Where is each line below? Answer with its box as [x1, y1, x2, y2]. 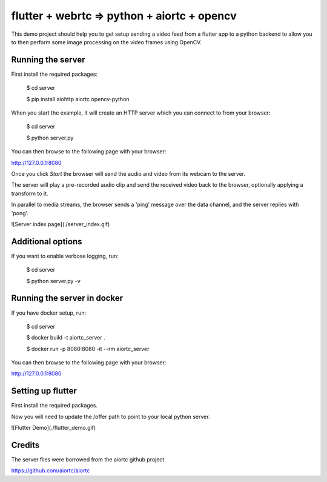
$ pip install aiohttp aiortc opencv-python [26, 95, 130, 102]
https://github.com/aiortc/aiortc [11, 467, 90, 474]
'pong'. [11, 209, 29, 216]
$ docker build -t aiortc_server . [26, 334, 105, 341]
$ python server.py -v [26, 277, 81, 284]
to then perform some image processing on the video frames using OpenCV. [11, 38, 202, 45]
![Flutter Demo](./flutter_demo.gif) [11, 424, 96, 432]
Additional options [11, 236, 82, 247]
